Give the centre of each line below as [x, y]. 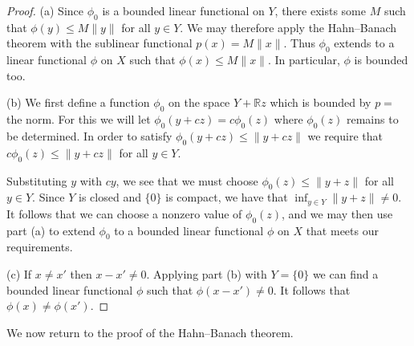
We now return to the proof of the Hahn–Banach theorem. [150, 332]
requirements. [40, 247]
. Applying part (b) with [207, 274]
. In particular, [304, 60]
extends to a [364, 43]
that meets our [342, 230]
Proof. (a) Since [45, 10]
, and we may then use [337, 213]
